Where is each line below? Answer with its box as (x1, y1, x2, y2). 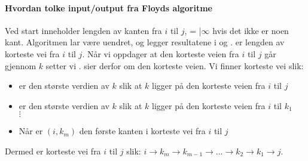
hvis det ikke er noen (212, 24, 289, 36)
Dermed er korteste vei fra (5, 144, 101, 157)
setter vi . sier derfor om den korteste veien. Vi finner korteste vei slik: (45, 59, 304, 72)
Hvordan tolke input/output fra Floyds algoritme (5, 1, 213, 14)
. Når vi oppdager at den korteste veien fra (82, 47, 239, 60)
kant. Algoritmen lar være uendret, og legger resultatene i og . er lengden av (5, 36, 285, 48)
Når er (19, 125, 43, 137)
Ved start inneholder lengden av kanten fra (5, 24, 162, 36)
